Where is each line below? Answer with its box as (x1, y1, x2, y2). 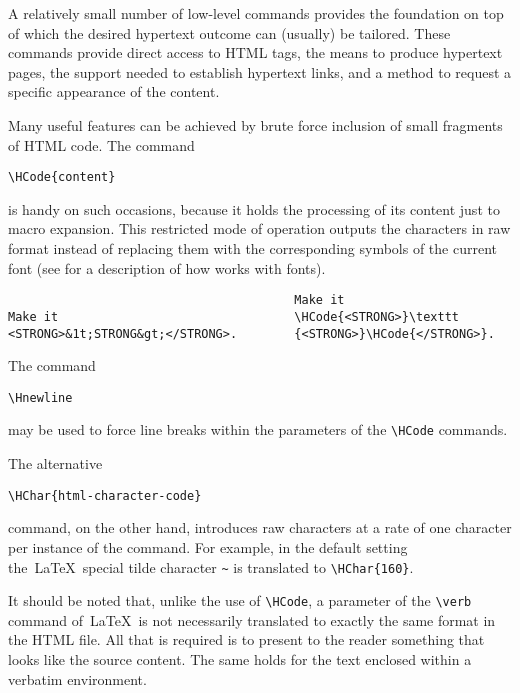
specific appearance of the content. (8, 81, 220, 102)
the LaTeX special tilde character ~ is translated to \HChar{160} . (8, 556, 414, 577)
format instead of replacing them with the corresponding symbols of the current (8, 238, 498, 258)
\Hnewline (8, 390, 73, 405)
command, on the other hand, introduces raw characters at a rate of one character (8, 517, 512, 538)
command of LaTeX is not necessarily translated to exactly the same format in (8, 609, 496, 630)
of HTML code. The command (8, 134, 195, 155)
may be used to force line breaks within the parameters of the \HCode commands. (8, 419, 508, 440)
